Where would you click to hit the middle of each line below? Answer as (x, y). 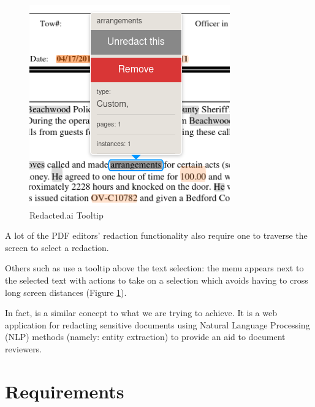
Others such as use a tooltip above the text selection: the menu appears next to (154, 268)
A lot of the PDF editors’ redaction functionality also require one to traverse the (156, 235)
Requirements (65, 391)
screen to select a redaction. (57, 247)
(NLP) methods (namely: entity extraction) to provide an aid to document (145, 337)
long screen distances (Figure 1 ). (66, 292)
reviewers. (24, 348)
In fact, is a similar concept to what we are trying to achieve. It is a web (141, 313)
